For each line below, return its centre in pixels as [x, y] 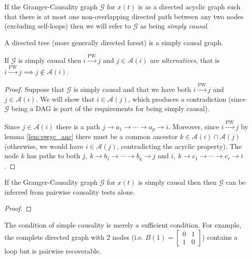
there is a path [78, 126]
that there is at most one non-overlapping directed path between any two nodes [124, 16]
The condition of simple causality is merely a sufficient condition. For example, [123, 225]
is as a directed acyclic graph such [189, 6]
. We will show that [65, 99]
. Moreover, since [194, 126]
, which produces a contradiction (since [187, 99]
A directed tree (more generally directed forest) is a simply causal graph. [114, 42]
